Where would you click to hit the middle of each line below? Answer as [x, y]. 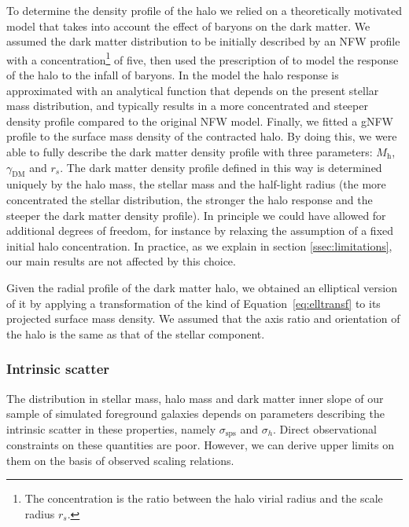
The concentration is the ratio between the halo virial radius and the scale [204, 498]
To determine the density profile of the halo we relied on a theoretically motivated [204, 10]
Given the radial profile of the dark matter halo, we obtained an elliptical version [202, 287]
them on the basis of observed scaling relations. [120, 460]
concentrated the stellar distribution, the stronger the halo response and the [190, 199]
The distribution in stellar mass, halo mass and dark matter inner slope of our [195, 398]
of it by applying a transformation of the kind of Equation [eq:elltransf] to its [193, 303]
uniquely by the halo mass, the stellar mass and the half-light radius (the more [196, 184]
